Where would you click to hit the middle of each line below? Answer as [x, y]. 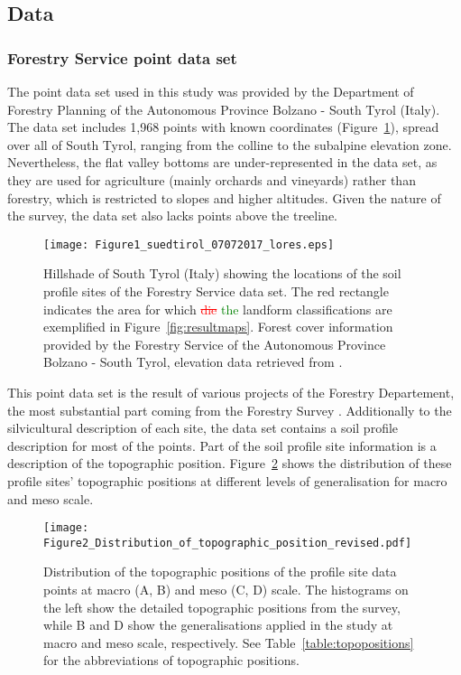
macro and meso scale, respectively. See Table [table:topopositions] [229, 642]
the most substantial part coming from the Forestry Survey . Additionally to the [230, 410]
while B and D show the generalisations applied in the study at [218, 625]
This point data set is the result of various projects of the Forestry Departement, [231, 392]
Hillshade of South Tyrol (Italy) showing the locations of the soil [222, 273]
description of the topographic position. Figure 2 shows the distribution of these [230, 463]
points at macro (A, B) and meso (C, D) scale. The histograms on [226, 590]
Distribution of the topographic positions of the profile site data [220, 572]
